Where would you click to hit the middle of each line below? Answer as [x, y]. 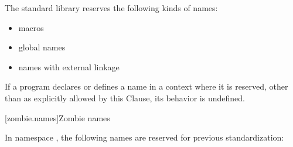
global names [42, 47]
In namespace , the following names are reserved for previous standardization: [144, 137]
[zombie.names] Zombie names [57, 117]
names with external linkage [69, 66]
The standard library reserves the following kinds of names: [111, 8]
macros [31, 27]
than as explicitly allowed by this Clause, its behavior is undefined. [125, 98]
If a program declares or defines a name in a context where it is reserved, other [146, 86]
